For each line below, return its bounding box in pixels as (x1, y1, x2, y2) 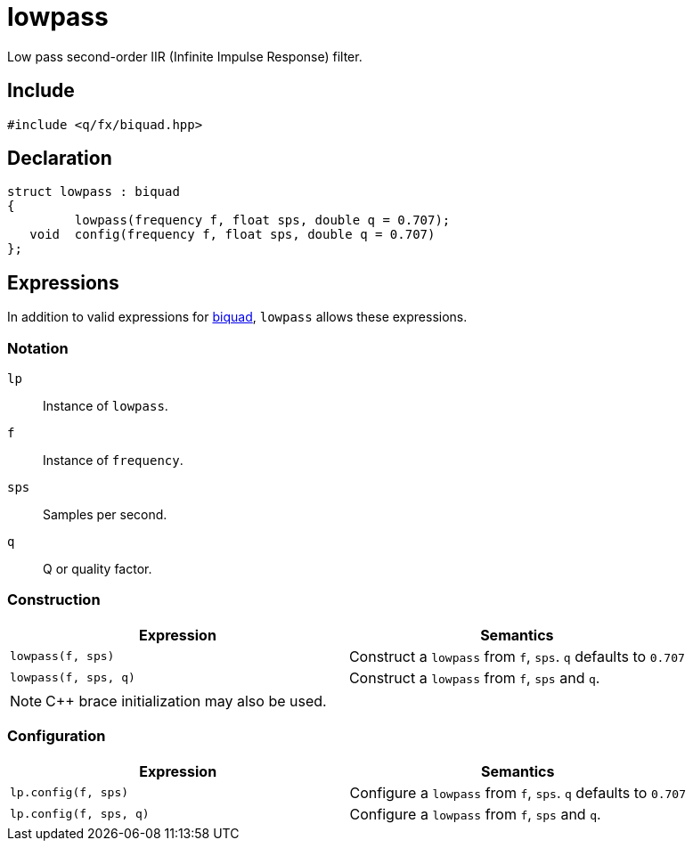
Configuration (7, 727, 106, 746)
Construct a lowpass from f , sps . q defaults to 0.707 (348, 647, 685, 665)
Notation (7, 338, 69, 357)
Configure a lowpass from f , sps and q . (349, 804, 601, 823)
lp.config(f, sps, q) (10, 807, 150, 821)
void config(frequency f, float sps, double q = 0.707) (29, 227, 436, 242)
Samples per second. (43, 507, 167, 523)
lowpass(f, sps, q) (10, 671, 135, 685)
